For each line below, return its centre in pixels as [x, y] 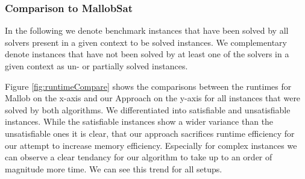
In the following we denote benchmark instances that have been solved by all [147, 30]
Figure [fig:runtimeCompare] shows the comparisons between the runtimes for [148, 86]
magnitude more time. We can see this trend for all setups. [114, 168]
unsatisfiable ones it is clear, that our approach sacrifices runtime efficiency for [150, 133]
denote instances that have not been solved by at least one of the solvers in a [147, 54]
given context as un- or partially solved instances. [96, 66]
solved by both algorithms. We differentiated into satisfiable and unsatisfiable [148, 109]
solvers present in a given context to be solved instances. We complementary [146, 42]
